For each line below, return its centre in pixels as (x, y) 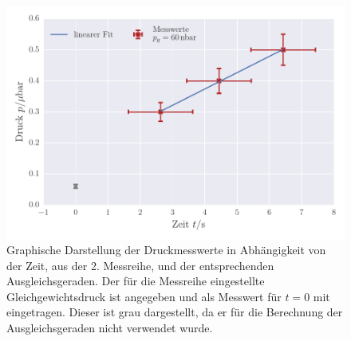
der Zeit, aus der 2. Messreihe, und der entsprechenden (140, 265)
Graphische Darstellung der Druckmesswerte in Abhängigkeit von (166, 250)
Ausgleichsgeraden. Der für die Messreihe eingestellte (136, 281)
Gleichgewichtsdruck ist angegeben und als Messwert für (144, 296)
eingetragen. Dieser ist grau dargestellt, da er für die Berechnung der (175, 312)
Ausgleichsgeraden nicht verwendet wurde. (110, 328)
